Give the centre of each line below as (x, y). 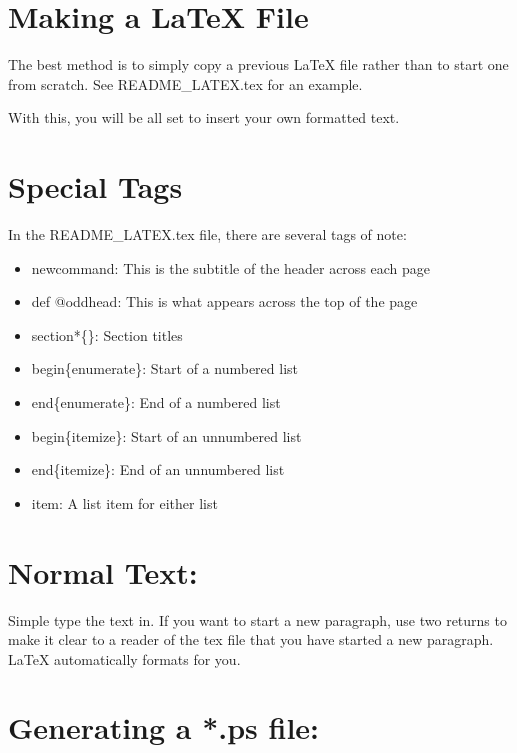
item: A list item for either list (124, 502)
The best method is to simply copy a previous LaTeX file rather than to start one (258, 64)
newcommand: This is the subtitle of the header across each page (231, 267)
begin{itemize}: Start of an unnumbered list (166, 435)
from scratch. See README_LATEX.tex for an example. (185, 83)
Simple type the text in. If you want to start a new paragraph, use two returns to (257, 619)
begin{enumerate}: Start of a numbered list (165, 368)
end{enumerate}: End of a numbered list (156, 402)
